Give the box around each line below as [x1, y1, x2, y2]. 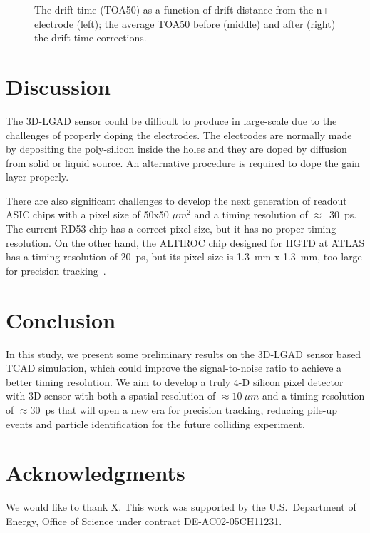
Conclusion [6, 305, 116, 334]
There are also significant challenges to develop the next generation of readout [6, 193, 347, 208]
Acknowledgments [6, 458, 185, 487]
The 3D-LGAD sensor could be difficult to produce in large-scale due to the [6, 113, 337, 128]
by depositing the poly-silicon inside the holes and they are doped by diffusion [6, 141, 347, 156]
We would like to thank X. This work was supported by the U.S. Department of [6, 499, 356, 514]
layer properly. [6, 169, 69, 184]
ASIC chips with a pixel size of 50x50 [6, 207, 169, 222]
